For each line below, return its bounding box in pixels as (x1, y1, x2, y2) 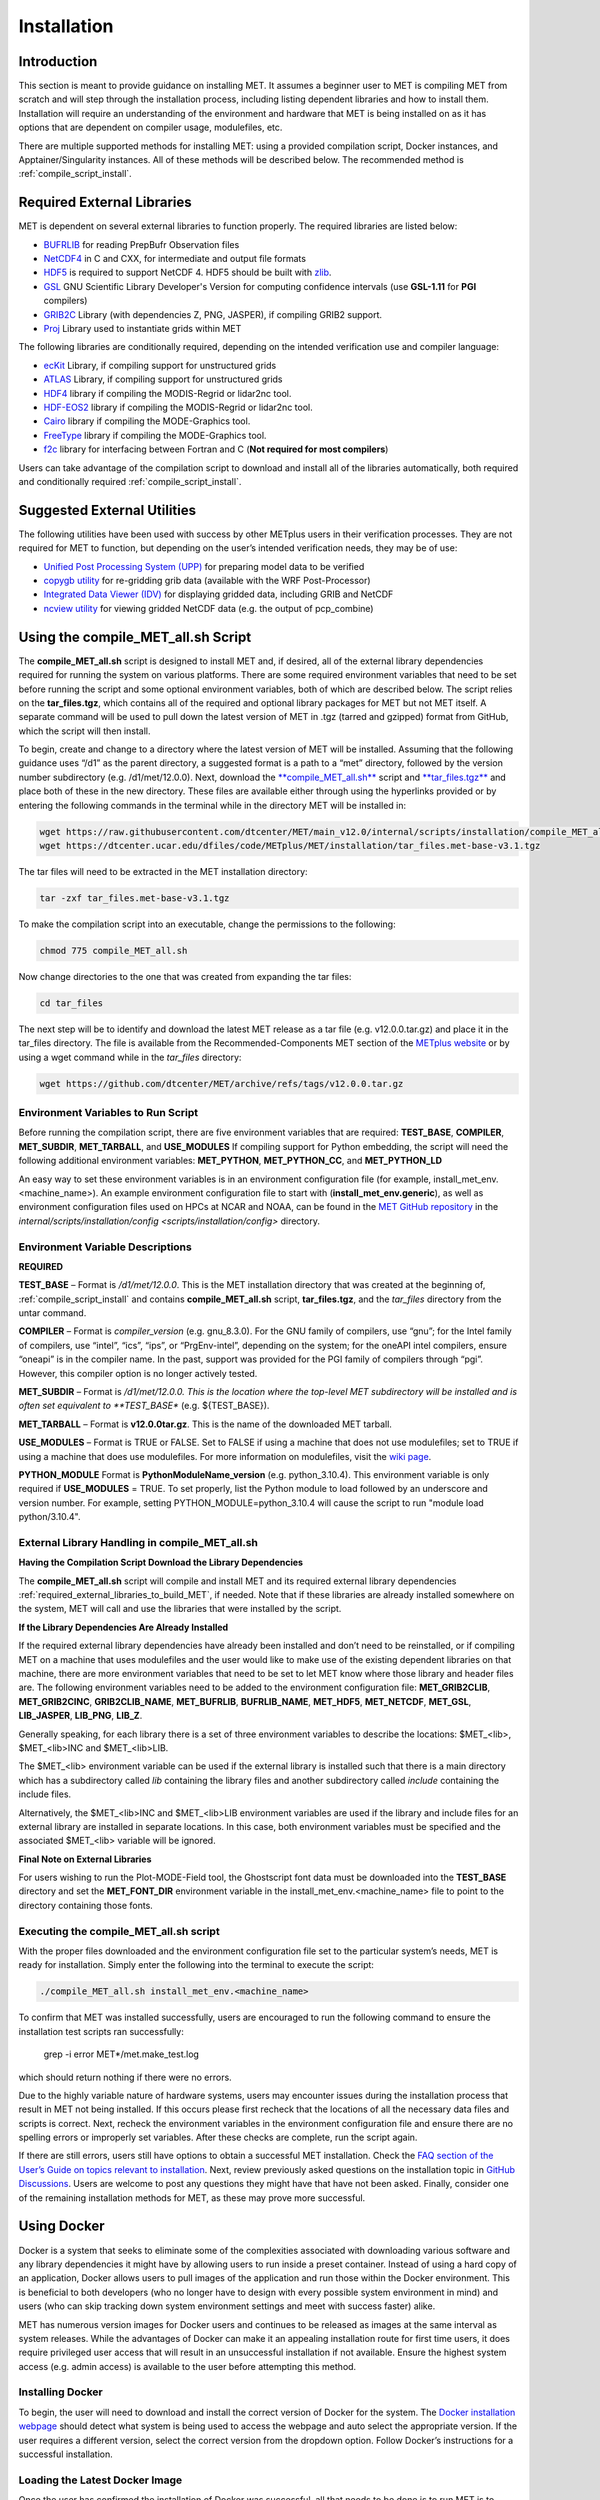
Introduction (18, 53, 98, 70)
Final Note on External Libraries (18, 1853, 152, 1865)
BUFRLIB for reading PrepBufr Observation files (43, 238, 240, 250)
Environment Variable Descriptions (18, 1240, 192, 1254)
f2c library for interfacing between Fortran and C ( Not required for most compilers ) (43, 443, 389, 455)
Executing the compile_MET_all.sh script (18, 1924, 220, 1938)
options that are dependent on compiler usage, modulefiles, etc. (18, 121, 283, 134)
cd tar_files (39, 997, 104, 1009)
